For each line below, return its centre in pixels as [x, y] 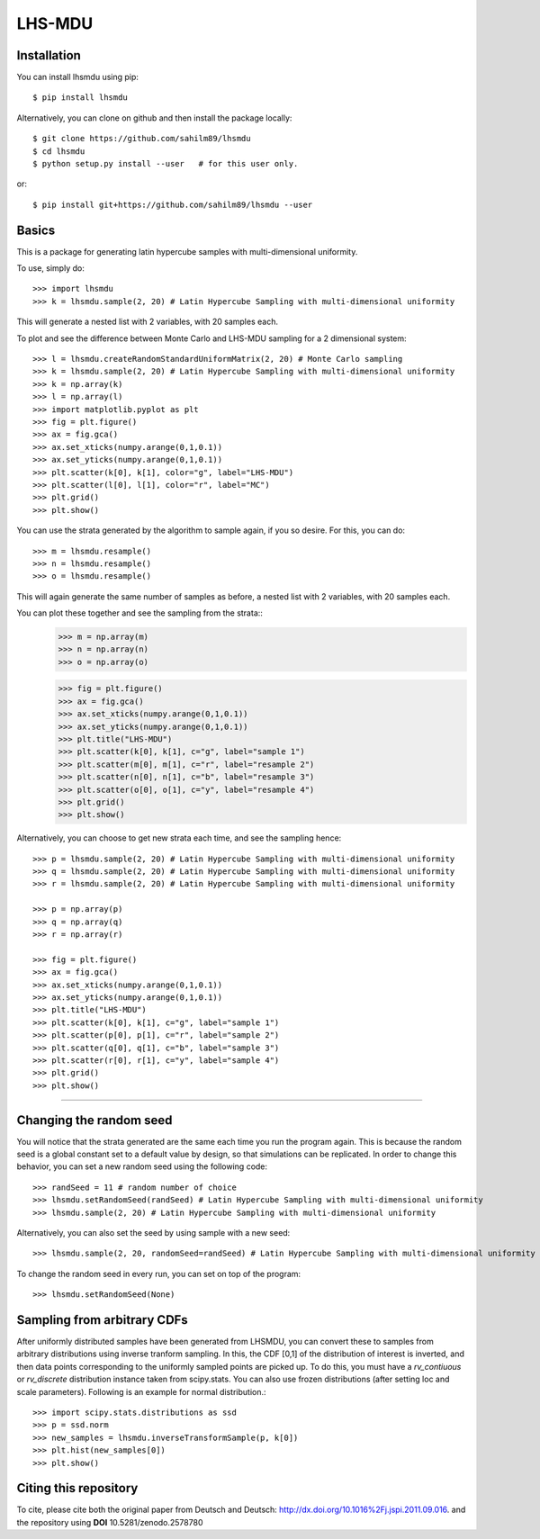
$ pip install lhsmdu [80, 98]
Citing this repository [77, 1488]
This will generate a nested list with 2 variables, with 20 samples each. [148, 322]
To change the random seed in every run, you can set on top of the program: [159, 1273]
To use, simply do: [50, 268]
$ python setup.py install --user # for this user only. [166, 164]
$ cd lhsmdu [59, 151]
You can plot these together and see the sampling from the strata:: [139, 613]
